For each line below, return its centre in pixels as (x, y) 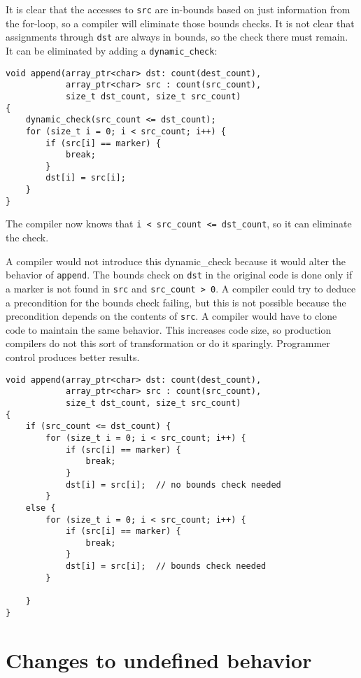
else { (41, 508)
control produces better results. (73, 357)
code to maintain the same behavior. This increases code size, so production (169, 329)
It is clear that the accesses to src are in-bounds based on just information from (178, 9)
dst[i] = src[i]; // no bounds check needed (173, 485)
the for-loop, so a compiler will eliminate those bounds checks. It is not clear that (180, 23)
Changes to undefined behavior (159, 659)
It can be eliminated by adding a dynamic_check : (112, 50)
